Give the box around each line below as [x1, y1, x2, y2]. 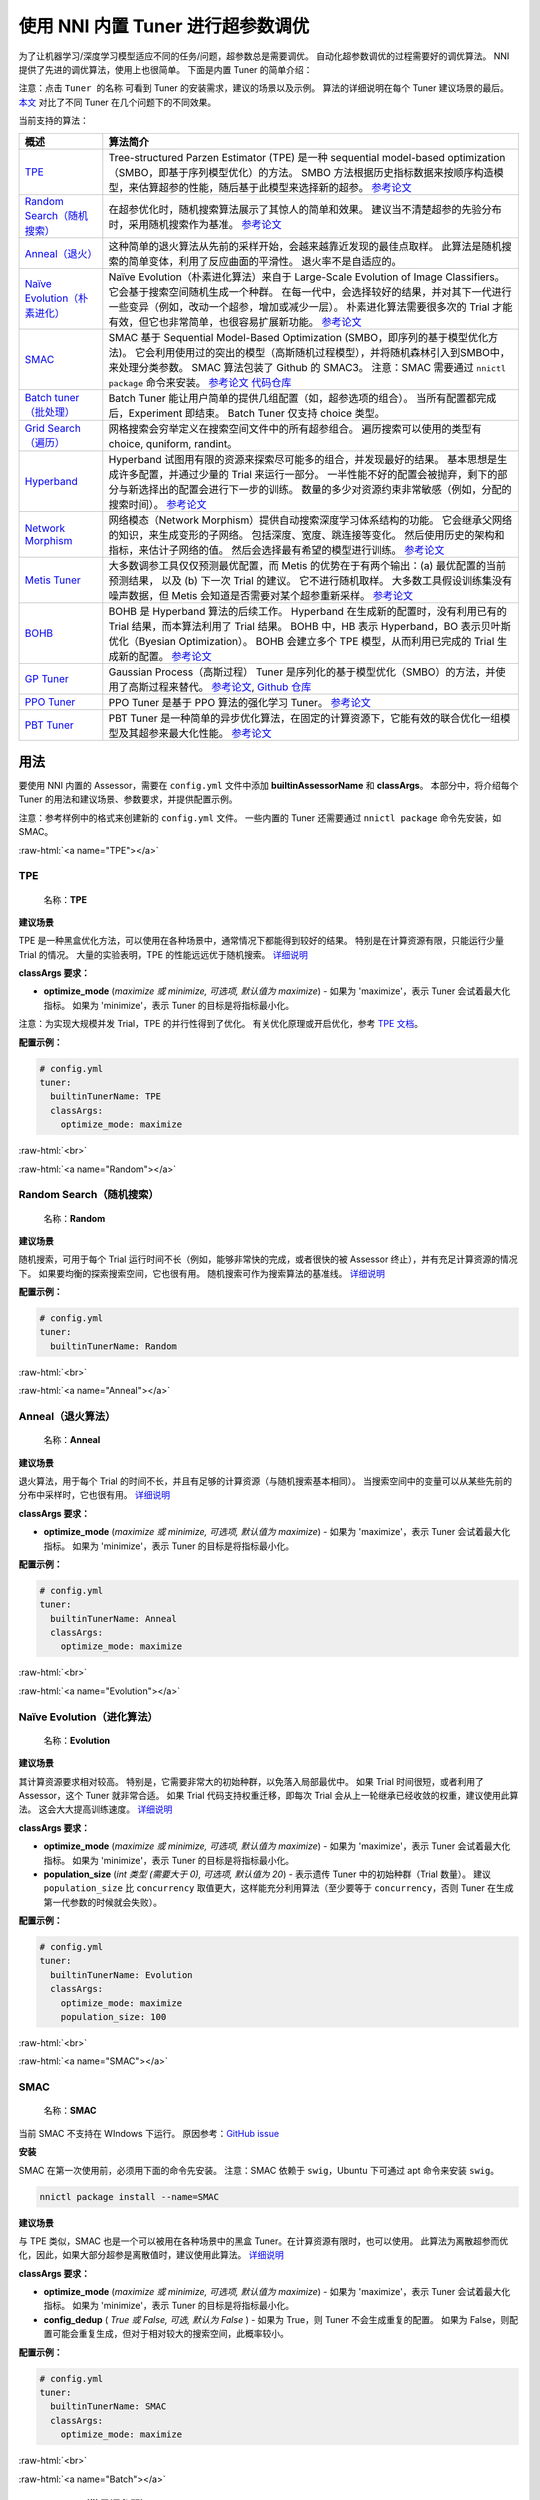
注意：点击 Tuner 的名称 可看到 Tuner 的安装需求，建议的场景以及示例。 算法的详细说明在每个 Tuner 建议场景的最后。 [18, 82, 510, 94]
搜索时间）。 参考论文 [108, 497, 207, 511]
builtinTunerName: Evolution [50, 1969, 194, 1980]
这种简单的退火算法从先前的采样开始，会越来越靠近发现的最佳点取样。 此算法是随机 [108, 239, 502, 253]
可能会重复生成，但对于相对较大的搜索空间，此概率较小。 [51, 2328, 289, 2340]
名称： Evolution [43, 1734, 110, 1746]
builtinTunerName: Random [50, 1340, 177, 1352]
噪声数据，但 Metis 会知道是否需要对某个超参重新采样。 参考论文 [108, 588, 414, 602]
